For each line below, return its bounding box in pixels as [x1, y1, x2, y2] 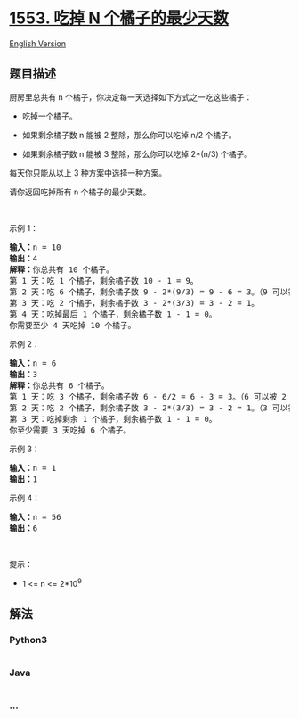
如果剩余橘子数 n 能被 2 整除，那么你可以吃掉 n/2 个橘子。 [21, 129, 238, 140]
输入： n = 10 [9, 242, 61, 252]
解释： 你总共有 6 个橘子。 [9, 380, 109, 391]
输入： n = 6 [9, 358, 57, 368]
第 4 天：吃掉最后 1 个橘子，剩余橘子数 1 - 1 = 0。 [9, 309, 217, 319]
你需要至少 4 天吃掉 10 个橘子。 [9, 320, 136, 330]
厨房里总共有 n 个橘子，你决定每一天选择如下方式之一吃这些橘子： [9, 91, 253, 103]
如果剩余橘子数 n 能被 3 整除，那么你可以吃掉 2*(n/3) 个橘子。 [21, 148, 253, 159]
